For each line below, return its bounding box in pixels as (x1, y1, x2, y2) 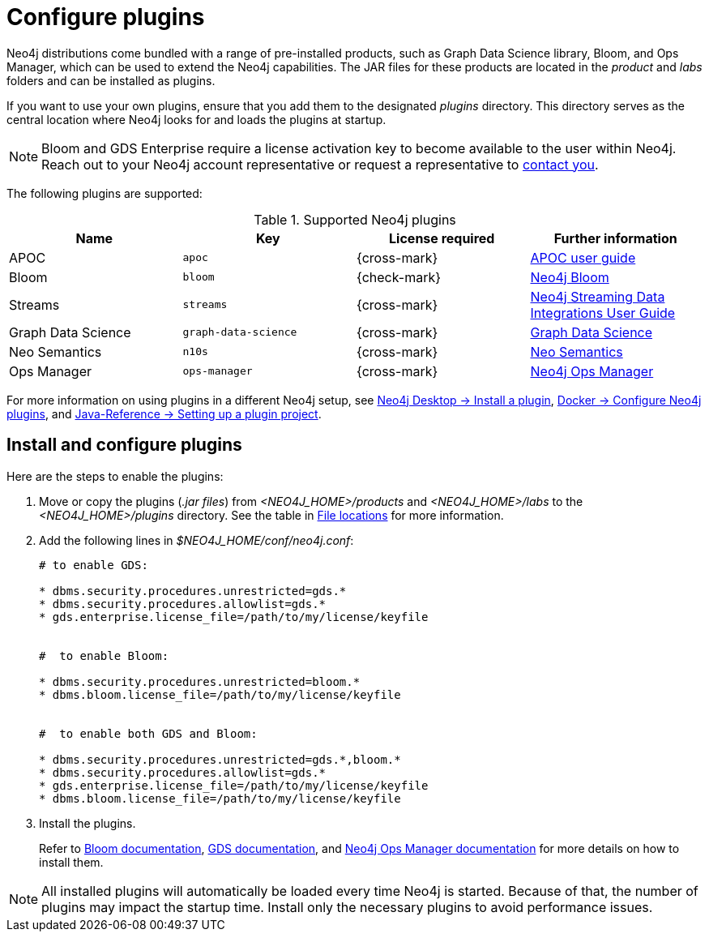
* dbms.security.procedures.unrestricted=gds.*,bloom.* (39, 752, 401, 766)
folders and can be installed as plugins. (6, 73, 216, 88)
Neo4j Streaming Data (530, 288, 665, 305)
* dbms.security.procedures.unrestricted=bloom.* (39, 675, 361, 688)
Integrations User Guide (530, 304, 676, 321)
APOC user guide (530, 249, 636, 266)
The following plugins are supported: (6, 186, 203, 200)
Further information (553, 229, 677, 246)
